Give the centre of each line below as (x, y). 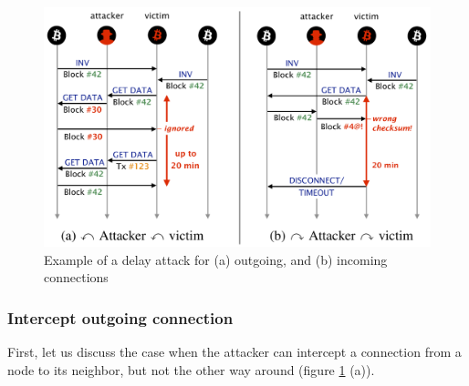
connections (76, 277)
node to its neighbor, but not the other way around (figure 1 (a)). (191, 369)
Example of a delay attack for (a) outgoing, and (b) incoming (216, 259)
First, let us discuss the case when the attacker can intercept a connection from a (234, 351)
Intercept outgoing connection (120, 317)
